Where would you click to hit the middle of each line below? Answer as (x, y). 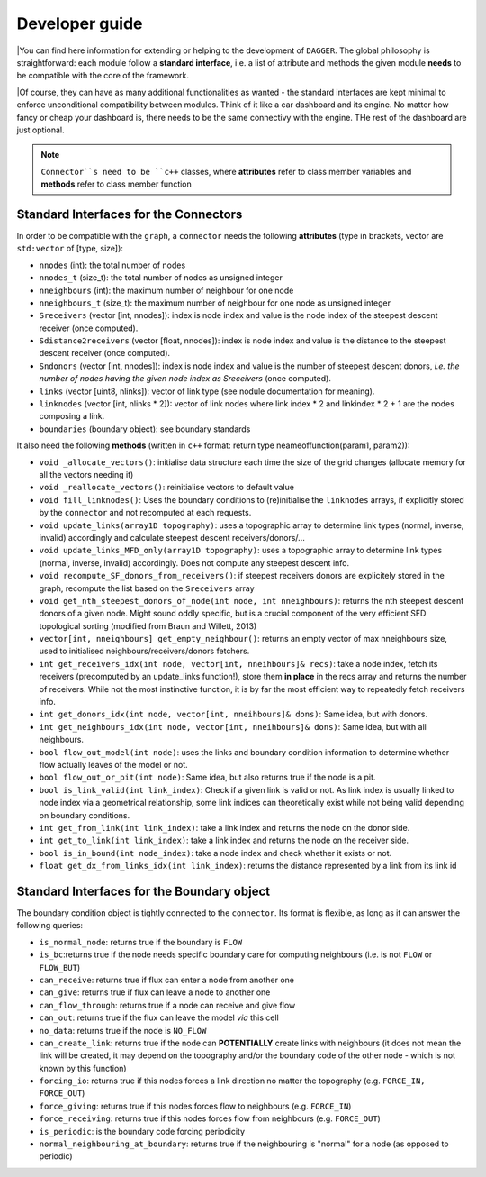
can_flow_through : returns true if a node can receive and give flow (167, 1005)
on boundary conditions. (85, 815)
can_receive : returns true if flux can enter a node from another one (166, 980)
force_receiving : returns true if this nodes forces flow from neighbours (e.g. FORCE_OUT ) (210, 1118)
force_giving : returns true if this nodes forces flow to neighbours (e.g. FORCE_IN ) (195, 1106)
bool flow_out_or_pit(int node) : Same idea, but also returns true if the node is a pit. (207, 777)
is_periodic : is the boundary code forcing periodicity (142, 1131)
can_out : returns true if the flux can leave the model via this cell (159, 1017)
